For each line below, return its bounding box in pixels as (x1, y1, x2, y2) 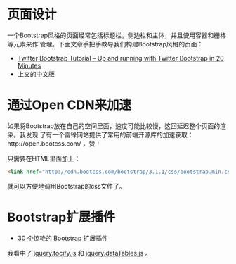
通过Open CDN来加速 (7, 97, 132, 113)
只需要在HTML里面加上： (7, 154, 81, 163)
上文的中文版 (17, 70, 55, 78)
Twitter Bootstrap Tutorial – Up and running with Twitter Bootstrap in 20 (17, 54, 225, 62)
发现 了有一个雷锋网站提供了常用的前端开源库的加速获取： (25, 130, 194, 139)
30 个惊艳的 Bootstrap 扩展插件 (17, 234, 109, 242)
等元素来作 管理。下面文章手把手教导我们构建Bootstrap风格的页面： (7, 39, 204, 48)
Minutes (17, 61, 41, 70)
